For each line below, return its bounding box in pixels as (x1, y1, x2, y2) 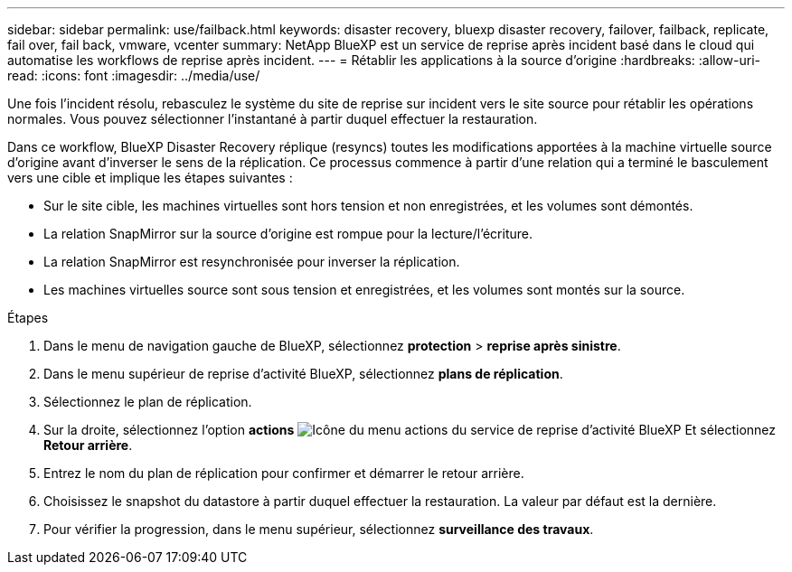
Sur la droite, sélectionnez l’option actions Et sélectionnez (43, 422, 777, 437)
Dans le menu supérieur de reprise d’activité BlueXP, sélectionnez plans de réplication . (43, 366, 563, 381)
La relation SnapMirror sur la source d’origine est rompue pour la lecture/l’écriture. (43, 226, 533, 241)
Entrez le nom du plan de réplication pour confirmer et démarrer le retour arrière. (43, 465, 524, 481)
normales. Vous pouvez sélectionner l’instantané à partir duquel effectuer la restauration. (7, 111, 538, 127)
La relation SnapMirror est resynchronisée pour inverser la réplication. (43, 254, 460, 269)
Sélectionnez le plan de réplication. (43, 394, 252, 409)
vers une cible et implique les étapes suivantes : (7, 170, 293, 185)
